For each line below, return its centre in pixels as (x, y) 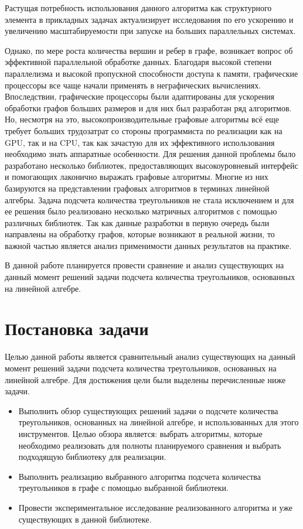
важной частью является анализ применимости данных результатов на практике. (148, 245)
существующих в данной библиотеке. (85, 519)
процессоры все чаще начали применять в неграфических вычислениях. (133, 85)
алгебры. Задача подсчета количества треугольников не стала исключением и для (149, 199)
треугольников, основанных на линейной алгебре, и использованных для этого (159, 422)
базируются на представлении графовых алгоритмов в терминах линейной (137, 188)
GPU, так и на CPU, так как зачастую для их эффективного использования (140, 142)
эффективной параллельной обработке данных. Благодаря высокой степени (138, 62)
